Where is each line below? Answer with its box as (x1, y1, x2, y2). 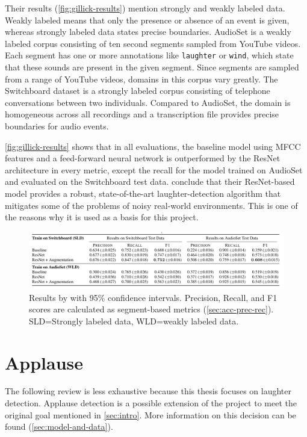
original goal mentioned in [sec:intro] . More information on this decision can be (5, 408, 296, 421)
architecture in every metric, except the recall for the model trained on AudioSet (5, 163, 303, 176)
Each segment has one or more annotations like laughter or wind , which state (5, 49, 294, 61)
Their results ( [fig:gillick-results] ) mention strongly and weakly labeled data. (5, 2, 285, 14)
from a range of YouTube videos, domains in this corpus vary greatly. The (5, 72, 278, 85)
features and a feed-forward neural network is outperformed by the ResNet (5, 152, 281, 164)
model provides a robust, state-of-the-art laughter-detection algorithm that (5, 187, 281, 199)
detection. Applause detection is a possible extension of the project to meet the (5, 397, 297, 409)
